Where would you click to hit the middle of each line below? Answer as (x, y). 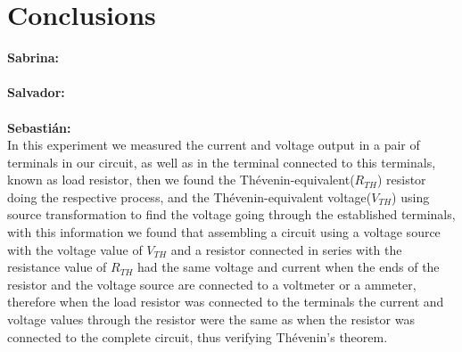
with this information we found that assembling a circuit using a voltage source (224, 232)
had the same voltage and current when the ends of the (289, 267)
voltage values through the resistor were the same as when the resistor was (211, 319)
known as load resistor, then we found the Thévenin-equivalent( (181, 180)
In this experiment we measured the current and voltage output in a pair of (214, 145)
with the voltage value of (75, 249)
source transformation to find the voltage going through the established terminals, (231, 214)
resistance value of (57, 267)
